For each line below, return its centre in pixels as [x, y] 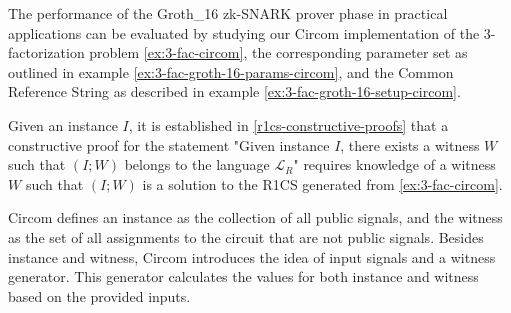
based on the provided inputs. [99, 295]
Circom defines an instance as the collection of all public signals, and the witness [255, 217]
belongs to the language [197, 164]
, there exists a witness [410, 144]
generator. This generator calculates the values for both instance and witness [243, 276]
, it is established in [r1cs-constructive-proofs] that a [288, 124]
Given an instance [63, 124]
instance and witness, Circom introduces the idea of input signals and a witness [252, 256]
